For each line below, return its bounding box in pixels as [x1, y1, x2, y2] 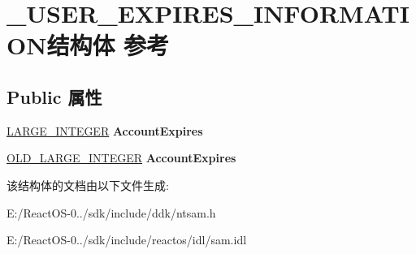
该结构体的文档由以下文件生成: [6, 176, 169, 193]
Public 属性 [6, 84, 102, 109]
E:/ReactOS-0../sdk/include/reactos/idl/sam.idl [6, 231, 247, 248]
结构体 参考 [46, 28, 170, 62]
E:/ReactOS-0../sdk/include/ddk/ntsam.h [6, 204, 216, 221]
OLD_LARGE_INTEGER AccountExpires [6, 149, 236, 166]
